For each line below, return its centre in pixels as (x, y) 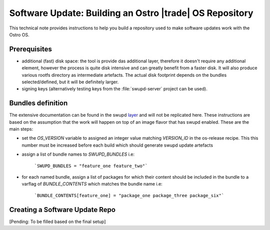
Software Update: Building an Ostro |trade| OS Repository (131, 13)
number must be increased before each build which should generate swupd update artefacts (117, 145)
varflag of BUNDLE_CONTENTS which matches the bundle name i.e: (92, 184)
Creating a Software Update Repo (62, 210)
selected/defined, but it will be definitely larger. (70, 82)
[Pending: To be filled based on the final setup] (57, 222)
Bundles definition (38, 103)
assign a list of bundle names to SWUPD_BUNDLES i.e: (78, 154)
